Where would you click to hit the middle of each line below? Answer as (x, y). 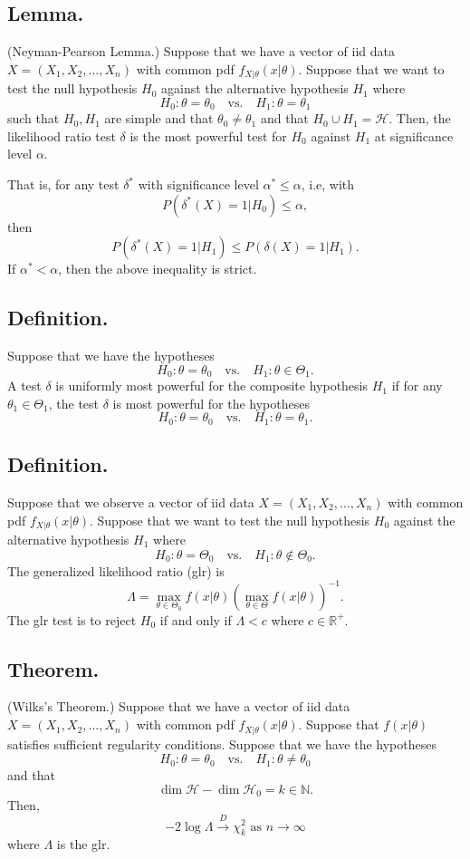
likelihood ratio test (62, 135)
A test (24, 386)
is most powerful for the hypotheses (211, 403)
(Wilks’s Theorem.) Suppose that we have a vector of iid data (179, 706)
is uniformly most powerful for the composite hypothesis (212, 386)
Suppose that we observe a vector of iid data (131, 502)
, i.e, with (328, 184)
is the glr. (83, 844)
